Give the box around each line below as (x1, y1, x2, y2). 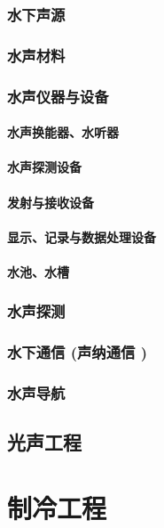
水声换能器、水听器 (7, 123, 119, 142)
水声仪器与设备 (7, 85, 109, 107)
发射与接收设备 (7, 192, 94, 211)
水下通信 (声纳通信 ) (7, 341, 148, 363)
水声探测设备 (7, 158, 82, 176)
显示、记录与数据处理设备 (7, 227, 156, 246)
